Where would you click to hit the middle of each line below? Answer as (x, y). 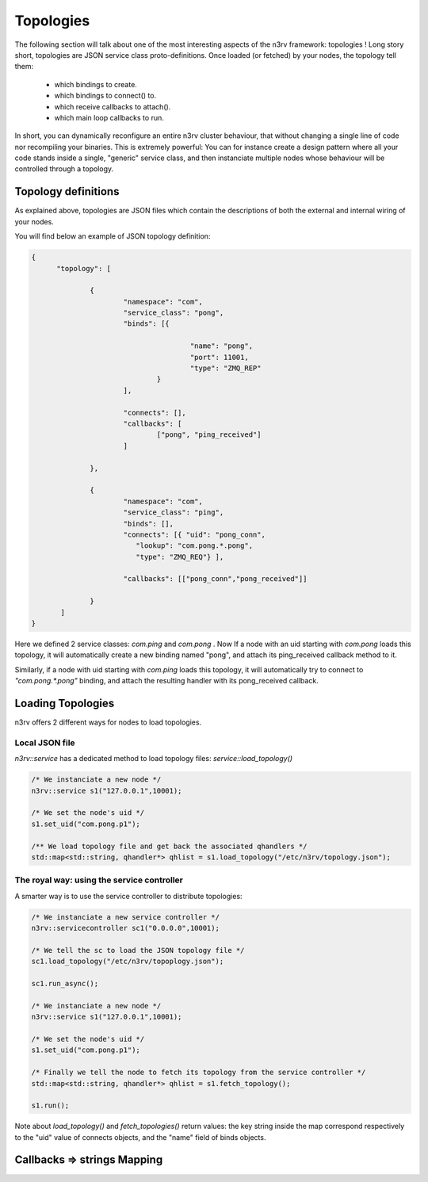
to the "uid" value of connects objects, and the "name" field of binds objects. (140, 1137)
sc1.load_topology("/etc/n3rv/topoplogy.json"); (128, 962)
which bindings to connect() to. (105, 96)
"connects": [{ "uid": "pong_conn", (194, 534)
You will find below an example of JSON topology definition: (113, 236)
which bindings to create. (96, 84)
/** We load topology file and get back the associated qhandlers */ (169, 846)
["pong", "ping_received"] (209, 435)
